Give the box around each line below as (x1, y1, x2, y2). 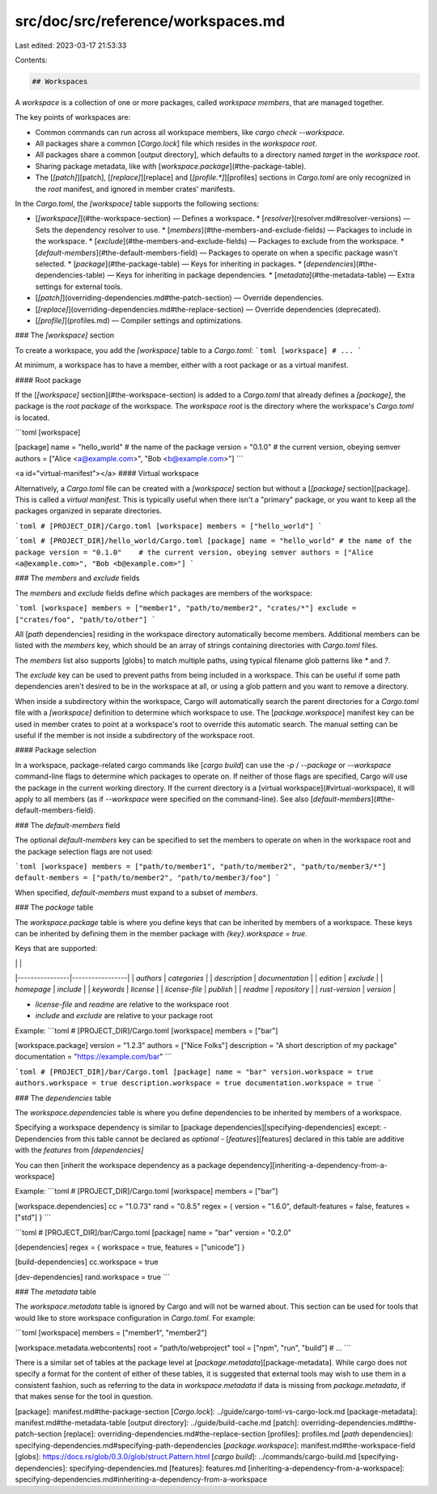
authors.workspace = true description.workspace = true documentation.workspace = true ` (15, 1079, 382, 1088)
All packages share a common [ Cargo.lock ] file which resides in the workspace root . (35, 138, 317, 149)
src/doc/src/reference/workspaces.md (15, 12, 286, 30)
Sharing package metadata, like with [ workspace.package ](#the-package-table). (35, 161, 307, 171)
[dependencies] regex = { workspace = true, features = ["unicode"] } (15, 1242, 245, 1252)
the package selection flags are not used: (15, 847, 154, 856)
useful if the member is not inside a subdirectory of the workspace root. (15, 731, 255, 741)
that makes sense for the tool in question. (15, 1392, 154, 1402)
